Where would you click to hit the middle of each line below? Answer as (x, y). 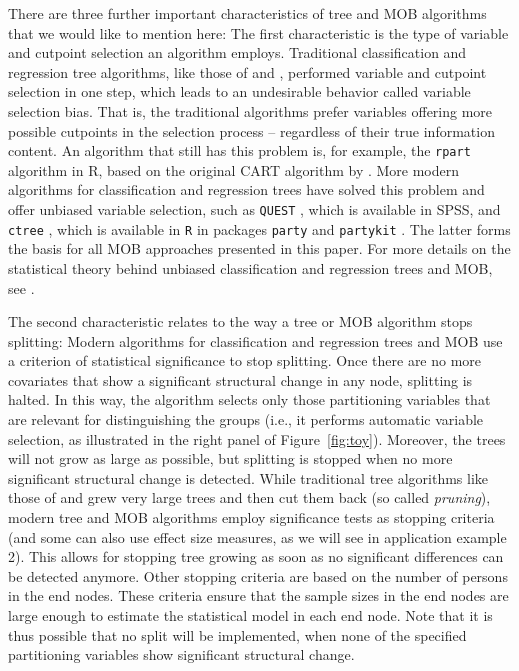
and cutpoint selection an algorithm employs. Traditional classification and (237, 52)
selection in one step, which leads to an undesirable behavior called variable (239, 91)
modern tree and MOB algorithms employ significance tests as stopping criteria (251, 517)
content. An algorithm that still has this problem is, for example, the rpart (239, 150)
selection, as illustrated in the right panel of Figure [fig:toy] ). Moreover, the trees (257, 438)
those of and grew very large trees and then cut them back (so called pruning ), (249, 497)
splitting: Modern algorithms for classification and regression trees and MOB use (255, 340)
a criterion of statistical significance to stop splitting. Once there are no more (245, 360)
